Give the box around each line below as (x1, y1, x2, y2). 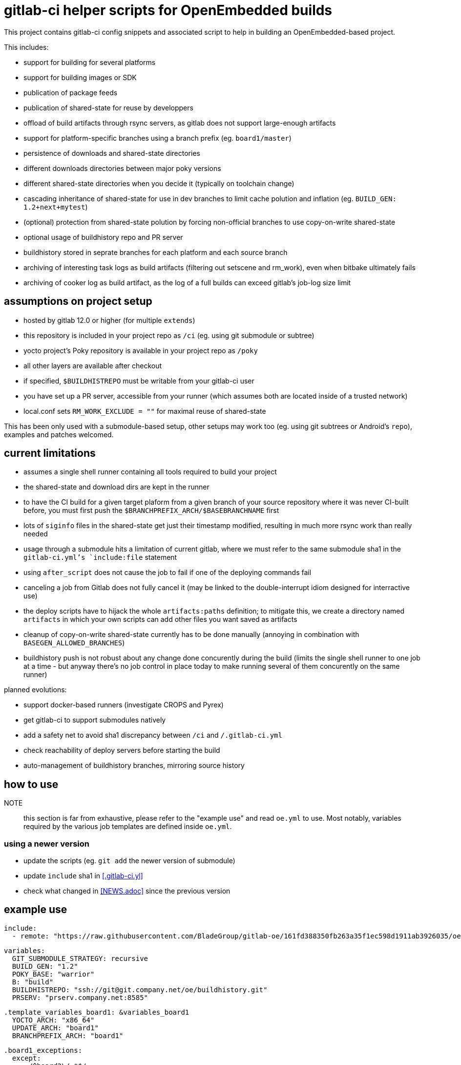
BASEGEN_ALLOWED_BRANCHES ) (23, 639, 125, 647)
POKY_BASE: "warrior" (12, 970, 95, 978)
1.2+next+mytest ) (23, 202, 88, 211)
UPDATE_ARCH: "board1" (12, 1023, 99, 1032)
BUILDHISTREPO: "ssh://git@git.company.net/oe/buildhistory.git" (12, 985, 268, 994)
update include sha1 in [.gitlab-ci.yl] (23, 872, 143, 880)
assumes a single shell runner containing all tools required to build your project (23, 468, 277, 476)
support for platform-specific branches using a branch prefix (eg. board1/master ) (23, 133, 292, 142)
